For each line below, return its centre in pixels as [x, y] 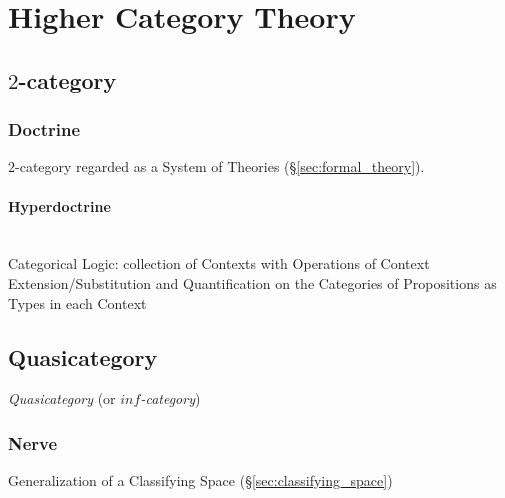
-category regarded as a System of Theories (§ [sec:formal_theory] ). [220, 166]
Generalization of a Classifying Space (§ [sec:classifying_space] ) [200, 480]
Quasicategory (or [62, 398]
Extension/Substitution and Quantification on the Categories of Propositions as [252, 282]
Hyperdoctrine [59, 205]
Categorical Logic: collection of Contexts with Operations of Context [219, 263]
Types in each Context [77, 302]
